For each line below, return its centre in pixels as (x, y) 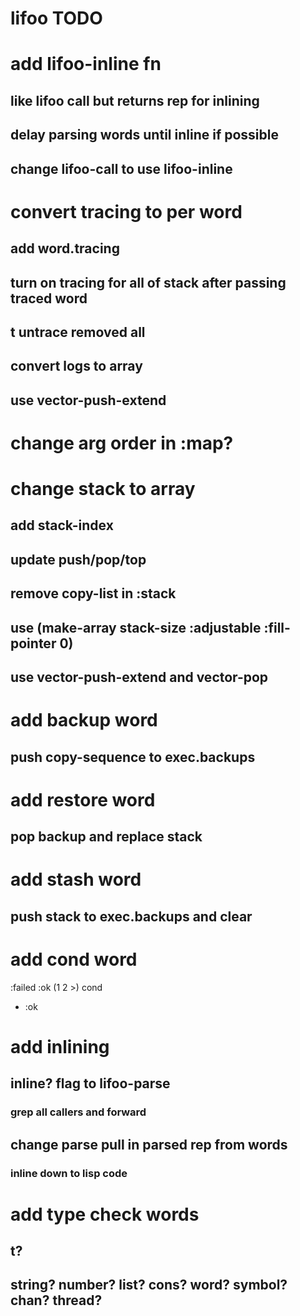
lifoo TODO (56, 18)
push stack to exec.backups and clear (131, 916)
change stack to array (103, 489)
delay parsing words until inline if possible (144, 135)
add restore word (83, 799)
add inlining (60, 1046)
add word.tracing (65, 248)
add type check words (105, 1214)
